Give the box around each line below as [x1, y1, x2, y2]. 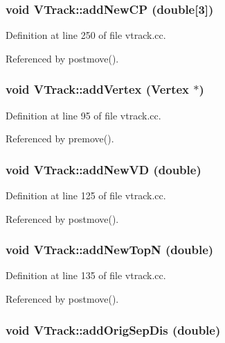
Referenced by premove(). [6, 131, 114, 146]
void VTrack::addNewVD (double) [6, 160, 201, 178]
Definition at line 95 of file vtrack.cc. [6, 108, 161, 122]
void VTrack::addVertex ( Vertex [6, 81, 189, 98]
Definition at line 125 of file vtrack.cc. [6, 188, 166, 203]
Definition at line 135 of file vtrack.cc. [6, 268, 166, 283]
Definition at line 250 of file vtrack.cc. [6, 28, 166, 42]
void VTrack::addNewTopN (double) [6, 241, 214, 258]
